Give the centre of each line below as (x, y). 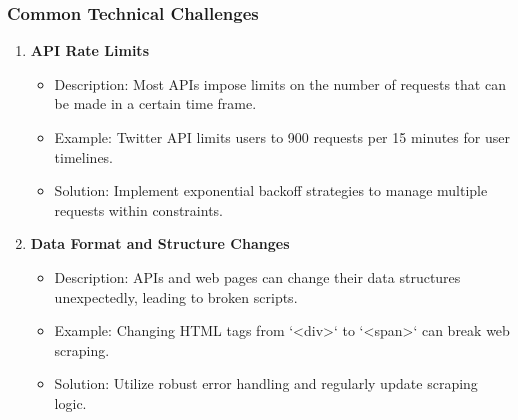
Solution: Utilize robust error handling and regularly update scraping (266, 383)
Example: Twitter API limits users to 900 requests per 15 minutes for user (282, 137)
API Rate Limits (89, 50)
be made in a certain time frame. (155, 103)
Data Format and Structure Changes (160, 243)
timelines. (84, 156)
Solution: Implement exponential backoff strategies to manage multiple (271, 190)
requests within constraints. (138, 209)
